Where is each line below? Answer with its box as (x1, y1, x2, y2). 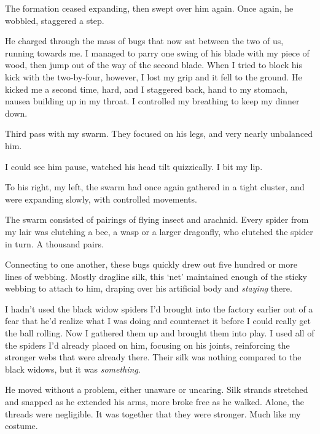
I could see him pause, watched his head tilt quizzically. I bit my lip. (5, 160, 263, 172)
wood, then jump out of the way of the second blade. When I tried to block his (5, 58, 302, 71)
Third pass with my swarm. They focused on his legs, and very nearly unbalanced (5, 127, 313, 140)
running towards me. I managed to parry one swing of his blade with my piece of (5, 46, 310, 59)
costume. (5, 419, 38, 432)
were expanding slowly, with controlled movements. (5, 192, 197, 205)
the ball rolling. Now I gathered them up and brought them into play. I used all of (5, 327, 314, 339)
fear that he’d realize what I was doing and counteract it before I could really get (5, 314, 311, 327)
